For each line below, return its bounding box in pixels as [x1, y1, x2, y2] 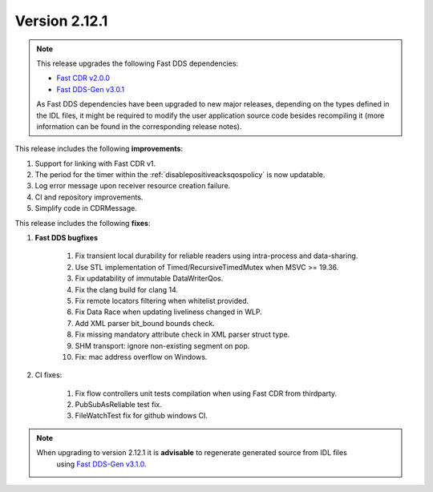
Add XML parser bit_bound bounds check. [75, 318, 216, 328]
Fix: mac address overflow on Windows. [75, 352, 208, 361]
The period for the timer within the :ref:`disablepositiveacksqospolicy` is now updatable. [34, 170, 326, 179]
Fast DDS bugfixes [34, 233, 98, 243]
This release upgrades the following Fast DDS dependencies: [36, 58, 239, 68]
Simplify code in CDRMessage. [34, 204, 138, 213]
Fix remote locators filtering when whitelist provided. [75, 296, 249, 305]
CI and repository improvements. [34, 192, 144, 202]
